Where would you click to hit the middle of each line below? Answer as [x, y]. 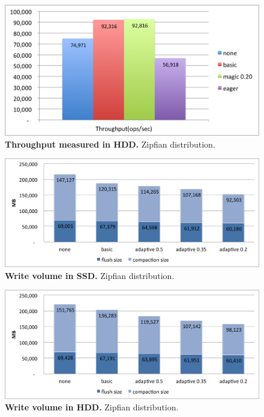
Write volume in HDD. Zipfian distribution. [92, 407]
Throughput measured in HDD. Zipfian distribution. [110, 144]
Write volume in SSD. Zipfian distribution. [90, 275]
